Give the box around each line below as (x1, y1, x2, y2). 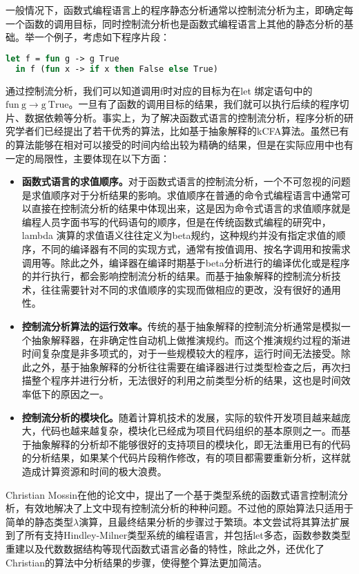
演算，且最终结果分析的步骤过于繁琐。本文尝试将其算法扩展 (79, 514, 350, 528)
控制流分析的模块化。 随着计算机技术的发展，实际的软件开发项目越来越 (21, 410, 341, 424)
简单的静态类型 (6, 514, 73, 528)
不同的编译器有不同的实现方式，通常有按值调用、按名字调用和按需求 (41, 242, 351, 256)
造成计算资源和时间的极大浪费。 (21, 463, 167, 478)
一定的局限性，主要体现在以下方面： (6, 151, 170, 165)
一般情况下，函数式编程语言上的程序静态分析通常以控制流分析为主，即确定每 (6, 3, 353, 17)
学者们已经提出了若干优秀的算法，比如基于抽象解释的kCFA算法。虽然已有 (14, 124, 349, 138)
